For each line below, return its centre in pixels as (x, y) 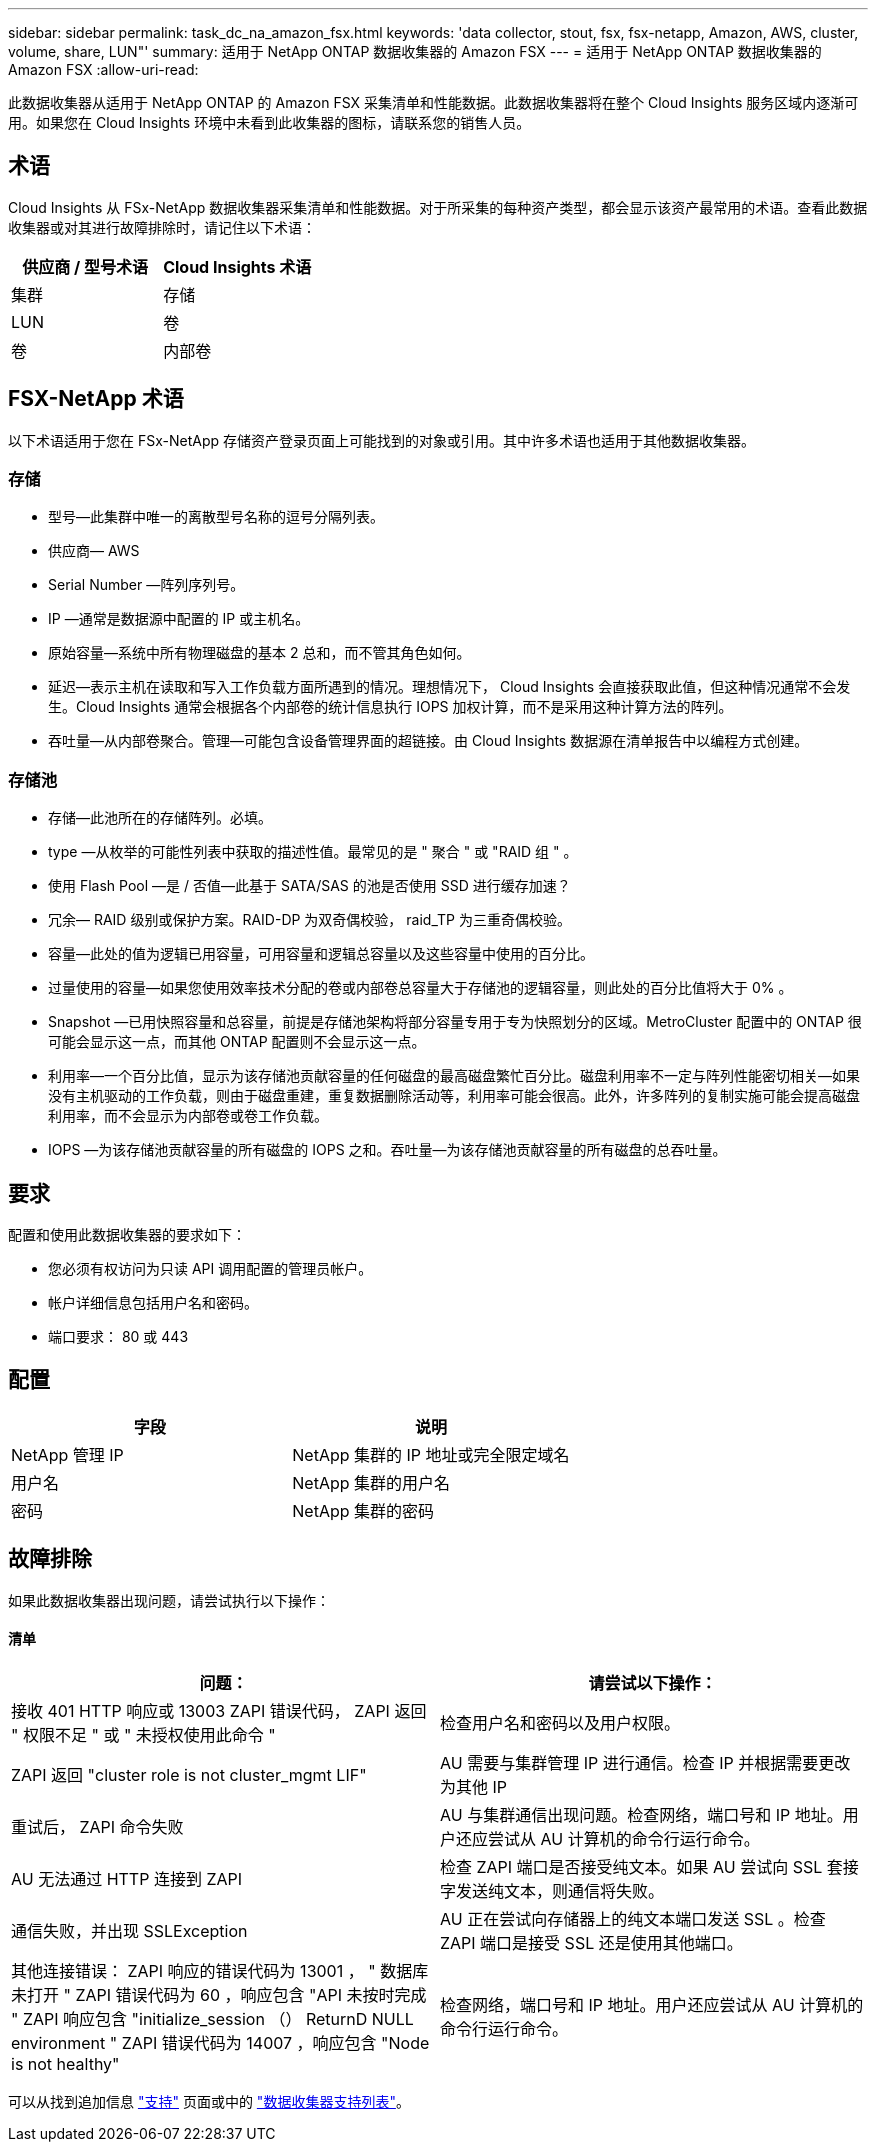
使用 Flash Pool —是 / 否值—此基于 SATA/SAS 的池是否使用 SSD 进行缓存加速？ (309, 886)
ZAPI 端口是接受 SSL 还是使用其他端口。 (591, 1942)
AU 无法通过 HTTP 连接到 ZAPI (127, 1878)
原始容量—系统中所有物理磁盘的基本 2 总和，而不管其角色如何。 (259, 653)
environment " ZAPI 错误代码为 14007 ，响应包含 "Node (220, 2042)
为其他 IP (474, 1786)
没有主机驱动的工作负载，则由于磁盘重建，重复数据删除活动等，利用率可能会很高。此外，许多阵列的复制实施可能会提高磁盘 (454, 1096)
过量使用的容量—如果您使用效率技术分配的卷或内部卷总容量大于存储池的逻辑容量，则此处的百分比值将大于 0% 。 (420, 988)
